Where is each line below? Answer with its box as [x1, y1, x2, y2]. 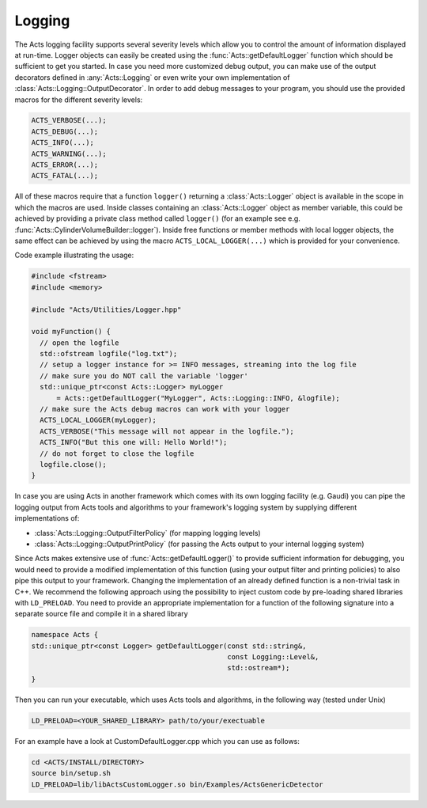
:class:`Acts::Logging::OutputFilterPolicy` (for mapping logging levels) [34, 528, 261, 537]
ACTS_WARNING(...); [31, 149, 107, 158]
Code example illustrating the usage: [14, 250, 134, 260]
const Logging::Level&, [226, 653, 319, 662]
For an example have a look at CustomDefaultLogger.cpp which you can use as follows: [14, 736, 300, 745]
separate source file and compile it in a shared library [14, 609, 189, 619]
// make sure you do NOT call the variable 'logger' [40, 371, 248, 380]
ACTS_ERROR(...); [31, 161, 99, 169]
